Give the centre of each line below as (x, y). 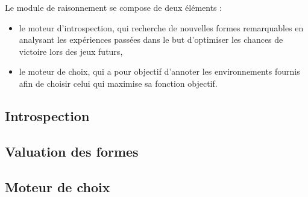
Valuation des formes (72, 151)
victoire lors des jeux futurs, (71, 51)
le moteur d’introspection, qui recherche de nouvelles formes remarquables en (161, 27)
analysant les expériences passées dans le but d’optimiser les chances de (151, 39)
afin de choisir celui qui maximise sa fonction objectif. (118, 83)
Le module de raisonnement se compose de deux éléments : (114, 7)
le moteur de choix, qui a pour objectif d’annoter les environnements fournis (159, 71)
